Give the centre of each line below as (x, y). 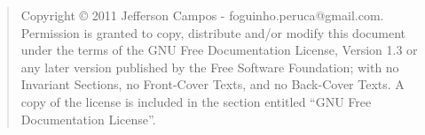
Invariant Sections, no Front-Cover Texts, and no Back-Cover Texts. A (212, 84)
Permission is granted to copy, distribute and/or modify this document (213, 32)
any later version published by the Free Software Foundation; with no (210, 67)
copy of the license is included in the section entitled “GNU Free (196, 101)
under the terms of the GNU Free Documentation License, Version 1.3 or (219, 50)
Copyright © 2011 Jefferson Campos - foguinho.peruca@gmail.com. (202, 15)
